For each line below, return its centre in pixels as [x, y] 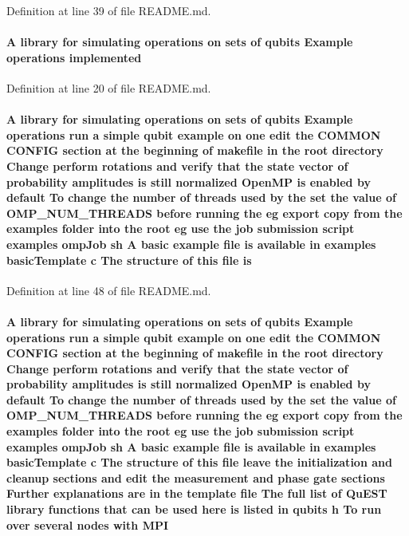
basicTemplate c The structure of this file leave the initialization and [199, 462]
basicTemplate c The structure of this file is [129, 260]
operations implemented [74, 57]
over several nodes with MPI [88, 524]
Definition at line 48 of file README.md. [109, 290]
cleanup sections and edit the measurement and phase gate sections [196, 477]
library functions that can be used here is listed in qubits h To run [194, 509]
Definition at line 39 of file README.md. [109, 10]
